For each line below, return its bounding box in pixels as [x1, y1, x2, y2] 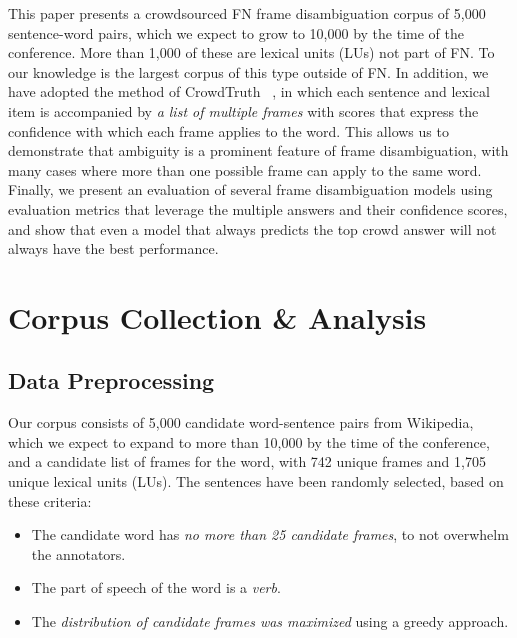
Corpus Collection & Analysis [8, 296, 427, 337]
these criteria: [8, 490, 92, 511]
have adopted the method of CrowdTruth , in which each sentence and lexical [8, 81, 490, 102]
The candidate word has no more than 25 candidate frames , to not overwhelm [31, 524, 509, 545]
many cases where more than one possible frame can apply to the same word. [8, 159, 482, 180]
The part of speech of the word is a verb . [31, 577, 281, 598]
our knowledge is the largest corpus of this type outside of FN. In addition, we [8, 61, 489, 82]
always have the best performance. [8, 238, 219, 259]
